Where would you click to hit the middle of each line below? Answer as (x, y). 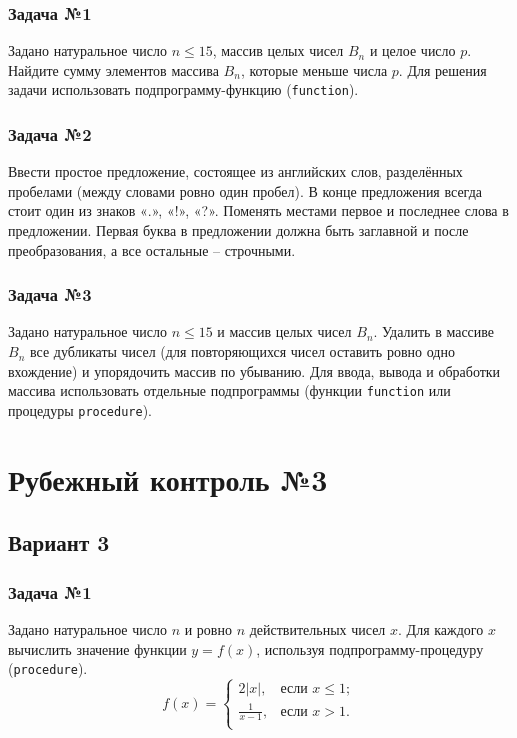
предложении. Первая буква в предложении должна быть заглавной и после (238, 230)
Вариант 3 (59, 542)
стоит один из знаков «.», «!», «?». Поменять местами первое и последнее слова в (258, 210)
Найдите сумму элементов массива (113, 69)
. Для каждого (441, 628)
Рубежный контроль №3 (168, 478)
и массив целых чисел (284, 331)
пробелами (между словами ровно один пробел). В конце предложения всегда (245, 190)
